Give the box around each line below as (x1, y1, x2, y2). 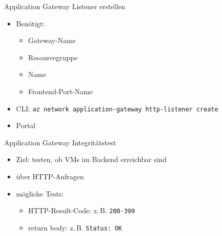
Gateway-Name (28, 35, 76, 46)
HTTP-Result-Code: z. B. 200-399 (28, 205, 135, 216)
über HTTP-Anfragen (16, 171, 84, 181)
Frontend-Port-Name (28, 86, 93, 96)
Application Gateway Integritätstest (4, 137, 116, 147)
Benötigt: (16, 18, 45, 28)
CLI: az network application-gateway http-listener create (16, 103, 218, 113)
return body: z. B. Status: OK (28, 222, 122, 232)
